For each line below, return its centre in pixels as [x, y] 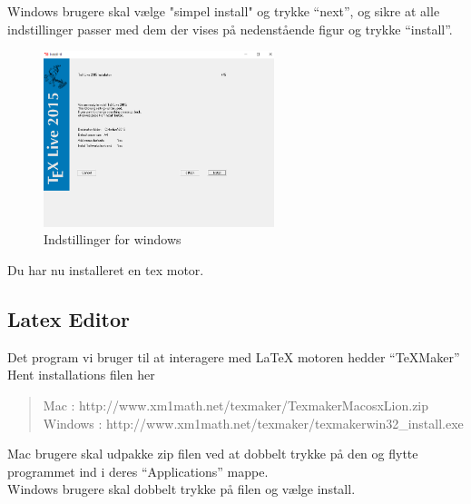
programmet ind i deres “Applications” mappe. [138, 471]
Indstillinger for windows [113, 239]
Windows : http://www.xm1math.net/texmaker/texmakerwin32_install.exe [253, 423]
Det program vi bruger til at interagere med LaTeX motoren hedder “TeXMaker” [234, 356]
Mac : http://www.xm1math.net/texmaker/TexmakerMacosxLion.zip [236, 405]
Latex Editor [69, 318]
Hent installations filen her [81, 375]
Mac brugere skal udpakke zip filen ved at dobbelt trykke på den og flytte [213, 454]
